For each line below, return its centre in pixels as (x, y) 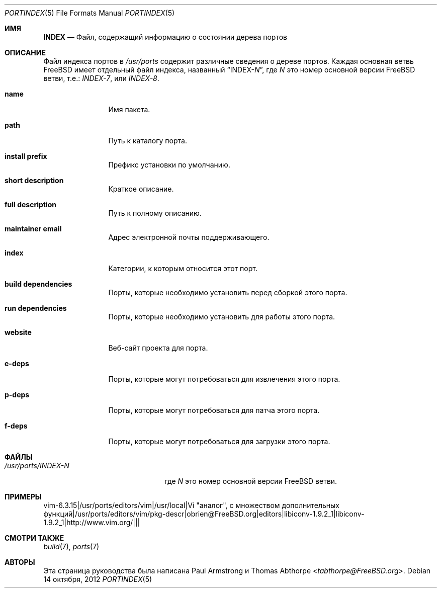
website (18, 332)
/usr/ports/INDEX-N (37, 466)
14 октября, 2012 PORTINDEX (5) (98, 579)
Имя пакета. (129, 109)
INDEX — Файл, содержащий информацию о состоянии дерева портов (165, 37)
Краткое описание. (141, 189)
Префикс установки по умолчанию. (169, 165)
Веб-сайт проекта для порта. (158, 348)
